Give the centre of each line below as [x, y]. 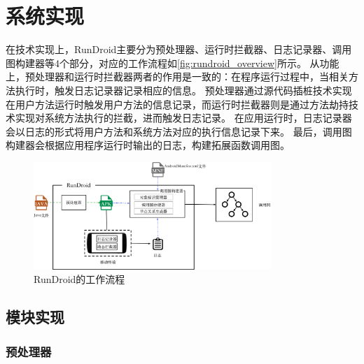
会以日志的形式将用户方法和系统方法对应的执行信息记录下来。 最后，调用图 [179, 131]
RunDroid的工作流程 [79, 279]
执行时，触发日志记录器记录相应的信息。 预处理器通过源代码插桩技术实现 [183, 90]
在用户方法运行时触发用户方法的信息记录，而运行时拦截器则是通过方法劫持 [177, 104]
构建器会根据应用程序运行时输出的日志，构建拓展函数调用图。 [148, 145]
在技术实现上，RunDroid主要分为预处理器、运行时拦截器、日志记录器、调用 [179, 49]
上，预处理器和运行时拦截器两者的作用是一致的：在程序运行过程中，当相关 [177, 77]
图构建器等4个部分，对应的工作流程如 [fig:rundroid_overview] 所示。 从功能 [173, 63]
